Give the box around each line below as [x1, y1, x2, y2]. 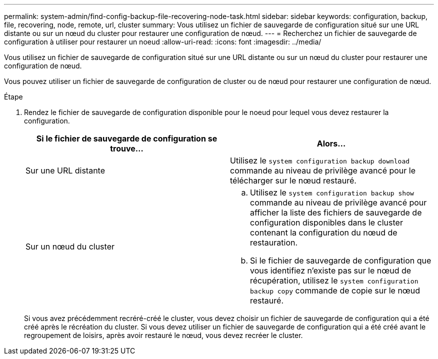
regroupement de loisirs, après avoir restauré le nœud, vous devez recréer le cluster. [24, 331, 303, 339]
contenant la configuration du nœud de [250, 227, 397, 237]
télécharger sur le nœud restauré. [230, 175, 356, 185]
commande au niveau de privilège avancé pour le [230, 165, 416, 175]
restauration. [250, 237, 298, 247]
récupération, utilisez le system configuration [250, 275, 418, 285]
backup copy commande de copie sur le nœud [250, 285, 420, 295]
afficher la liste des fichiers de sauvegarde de [250, 207, 422, 217]
